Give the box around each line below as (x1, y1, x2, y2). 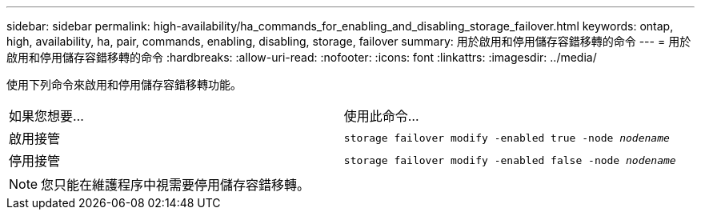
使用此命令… (343, 108, 419, 124)
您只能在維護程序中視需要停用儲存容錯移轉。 (41, 177, 310, 193)
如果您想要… (9, 108, 84, 124)
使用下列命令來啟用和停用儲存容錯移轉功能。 (6, 78, 242, 91)
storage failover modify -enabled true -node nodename (343, 131, 670, 144)
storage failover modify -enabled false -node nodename (343, 154, 676, 166)
